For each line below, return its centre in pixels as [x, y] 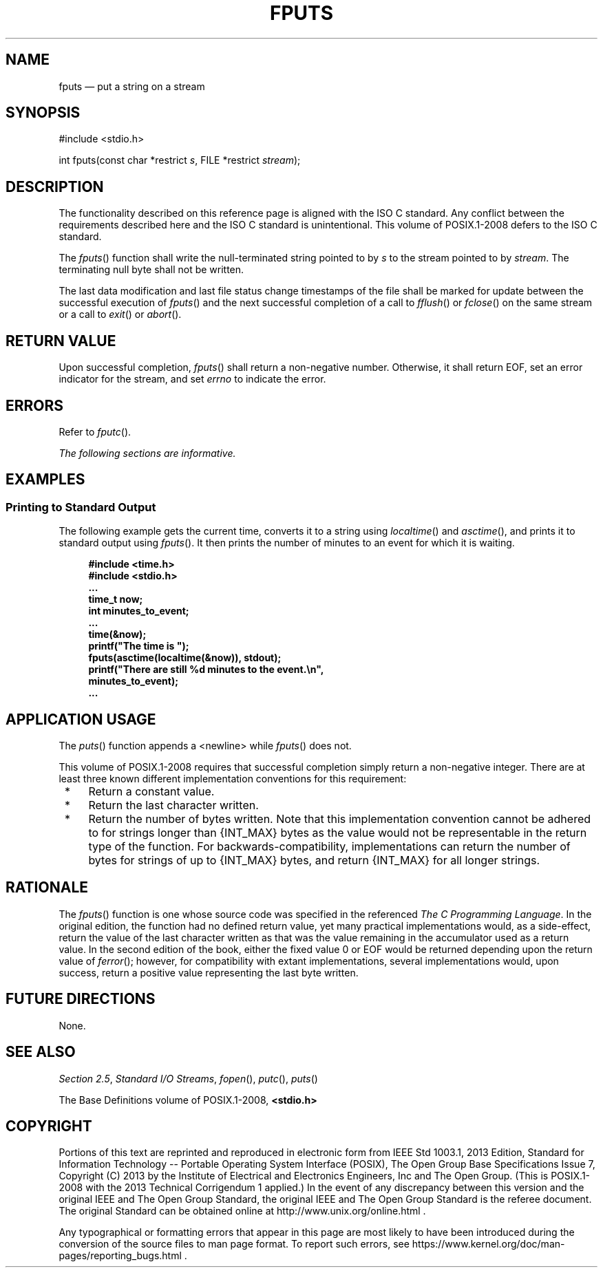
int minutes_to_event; [139, 611]
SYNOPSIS [43, 113]
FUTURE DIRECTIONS [81, 999]
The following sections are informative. [147, 453]
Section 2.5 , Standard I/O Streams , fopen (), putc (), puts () [188, 1078]
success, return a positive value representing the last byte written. [209, 972]
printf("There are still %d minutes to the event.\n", [206, 670]
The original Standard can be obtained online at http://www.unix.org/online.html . [242, 1211]
